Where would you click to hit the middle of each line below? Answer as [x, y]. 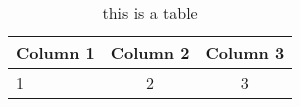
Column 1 [55, 52]
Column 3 [245, 52]
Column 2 [150, 52]
